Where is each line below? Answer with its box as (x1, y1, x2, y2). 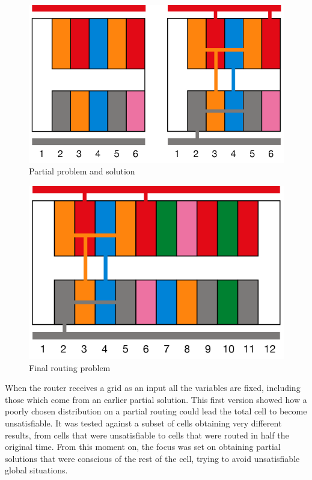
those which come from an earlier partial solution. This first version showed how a (5, 393, 307, 405)
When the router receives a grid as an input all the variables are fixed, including (5, 381, 301, 394)
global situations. (5, 464, 68, 476)
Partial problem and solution (29, 165, 135, 177)
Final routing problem (29, 361, 111, 374)
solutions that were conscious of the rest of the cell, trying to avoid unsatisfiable (5, 452, 300, 464)
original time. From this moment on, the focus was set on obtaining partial (5, 440, 281, 453)
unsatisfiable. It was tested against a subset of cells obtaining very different (5, 416, 282, 429)
